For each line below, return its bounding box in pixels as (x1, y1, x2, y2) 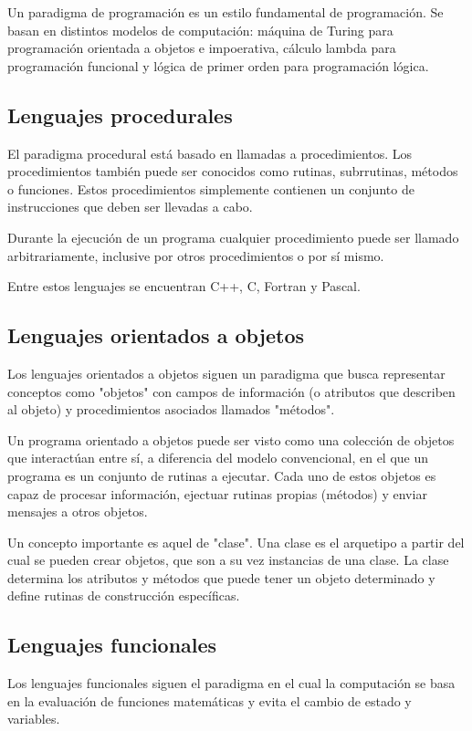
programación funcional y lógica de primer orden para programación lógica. (7, 56, 429, 75)
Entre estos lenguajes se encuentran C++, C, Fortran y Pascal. (7, 277, 361, 296)
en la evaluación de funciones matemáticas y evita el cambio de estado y (7, 691, 412, 710)
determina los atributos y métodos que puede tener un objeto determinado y (7, 568, 435, 587)
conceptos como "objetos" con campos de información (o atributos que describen (7, 381, 456, 401)
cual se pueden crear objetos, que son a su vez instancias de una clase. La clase (7, 550, 449, 569)
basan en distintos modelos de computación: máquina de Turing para (7, 20, 393, 39)
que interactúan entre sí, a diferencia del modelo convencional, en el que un (7, 448, 429, 467)
